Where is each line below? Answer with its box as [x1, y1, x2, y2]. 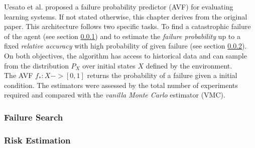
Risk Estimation [4, 133, 71, 146]
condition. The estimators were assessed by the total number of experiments [4, 79, 238, 90]
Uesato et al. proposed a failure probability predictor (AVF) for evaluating [4, 1, 233, 11]
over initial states [82, 60, 136, 70]
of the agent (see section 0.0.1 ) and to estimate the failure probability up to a [4, 30, 240, 41]
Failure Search [4, 110, 63, 123]
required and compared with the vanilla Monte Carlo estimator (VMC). [4, 89, 225, 100]
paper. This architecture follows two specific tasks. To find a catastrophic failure [4, 21, 251, 31]
